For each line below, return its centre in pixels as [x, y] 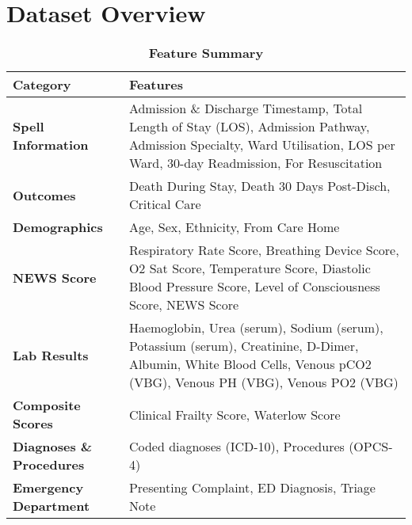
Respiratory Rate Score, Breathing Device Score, [264, 250]
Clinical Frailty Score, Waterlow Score [235, 414]
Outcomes [44, 195]
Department [51, 506]
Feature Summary [206, 53]
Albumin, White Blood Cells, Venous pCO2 [250, 364]
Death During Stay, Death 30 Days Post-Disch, [259, 186]
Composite [47, 405]
